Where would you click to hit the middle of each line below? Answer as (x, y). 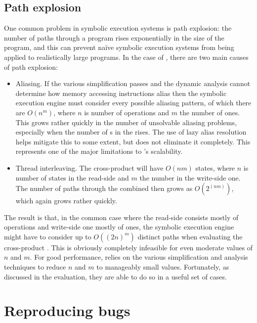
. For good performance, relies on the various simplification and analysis (139, 257)
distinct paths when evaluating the (190, 236)
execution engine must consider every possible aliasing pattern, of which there (133, 103)
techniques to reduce (35, 267)
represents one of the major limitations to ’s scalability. (99, 151)
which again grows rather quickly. (66, 201)
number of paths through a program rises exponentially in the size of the (114, 37)
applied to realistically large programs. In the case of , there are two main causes (126, 57)
